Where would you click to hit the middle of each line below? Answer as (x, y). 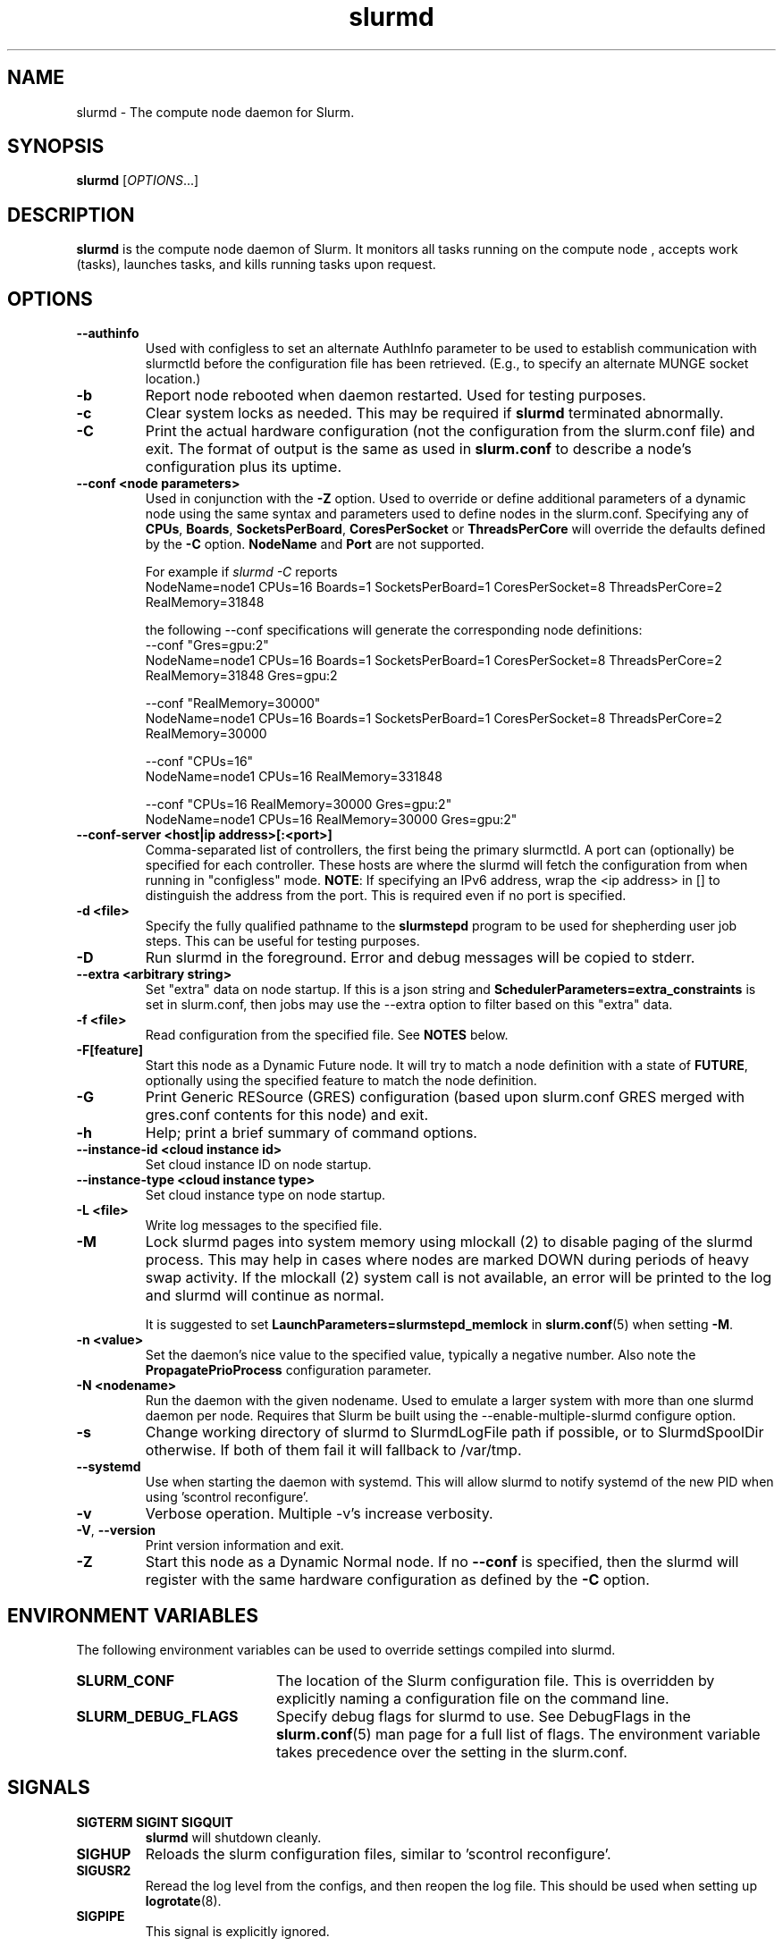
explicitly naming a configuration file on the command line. (472, 1698)
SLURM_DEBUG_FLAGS (157, 1716)
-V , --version (116, 1530)
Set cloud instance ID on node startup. (258, 1165)
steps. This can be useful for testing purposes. (282, 941)
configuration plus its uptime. (243, 467)
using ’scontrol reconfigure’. (227, 1497)
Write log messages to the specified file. (264, 1226)
